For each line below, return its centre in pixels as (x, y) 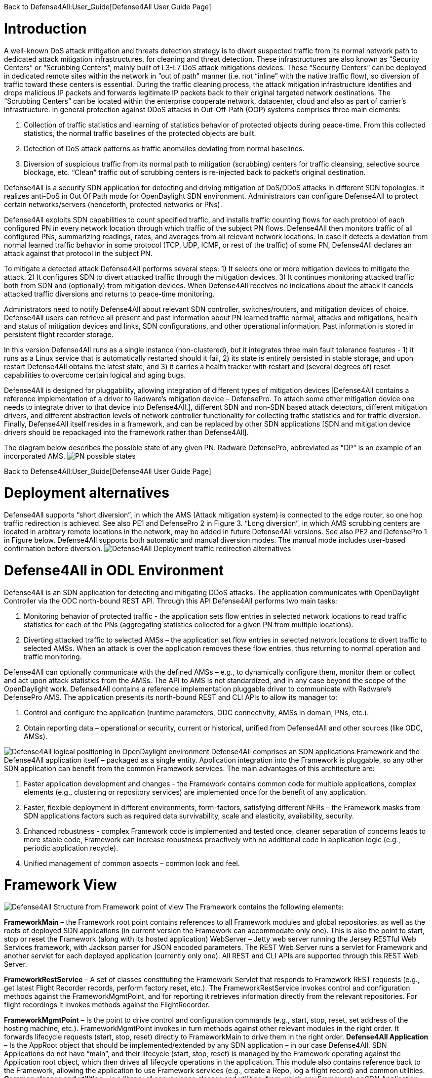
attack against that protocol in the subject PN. (78, 253)
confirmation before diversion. (53, 548)
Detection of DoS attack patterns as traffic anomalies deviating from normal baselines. (164, 148)
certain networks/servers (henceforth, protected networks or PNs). (113, 204)
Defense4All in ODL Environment (114, 570)
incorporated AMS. (35, 456)
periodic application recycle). (71, 848)
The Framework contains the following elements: (264, 907)
